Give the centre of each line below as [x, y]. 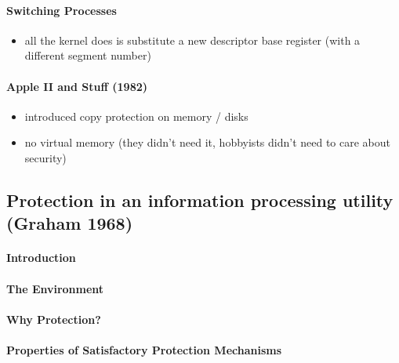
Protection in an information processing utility [200, 200]
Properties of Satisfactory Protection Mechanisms [144, 349]
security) [45, 157]
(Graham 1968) [70, 223]
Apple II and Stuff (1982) [77, 86]
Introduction [41, 258]
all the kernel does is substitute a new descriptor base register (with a [192, 40]
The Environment [55, 288]
